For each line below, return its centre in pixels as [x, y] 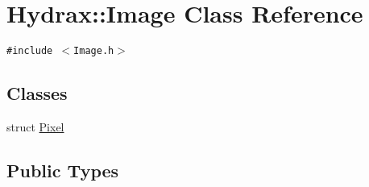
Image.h [94, 51]
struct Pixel [35, 126]
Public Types [63, 170]
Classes [37, 93]
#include [30, 51]
